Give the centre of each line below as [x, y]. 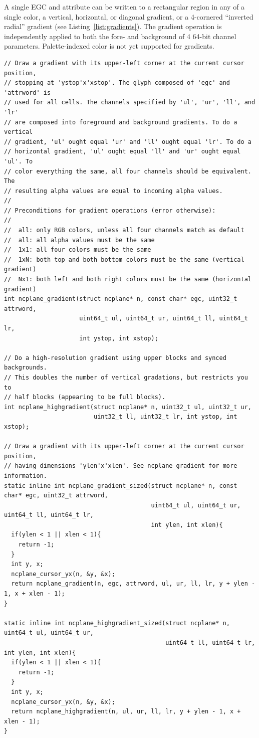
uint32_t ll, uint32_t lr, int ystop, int [165, 417]
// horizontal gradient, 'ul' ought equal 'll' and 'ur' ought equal [122, 152]
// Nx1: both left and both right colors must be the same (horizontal [128, 280]
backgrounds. [26, 368]
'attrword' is [28, 93]
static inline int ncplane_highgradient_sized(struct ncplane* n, [117, 623]
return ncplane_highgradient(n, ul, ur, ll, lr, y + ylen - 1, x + [126, 712]
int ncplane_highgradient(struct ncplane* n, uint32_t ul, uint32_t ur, [128, 407]
